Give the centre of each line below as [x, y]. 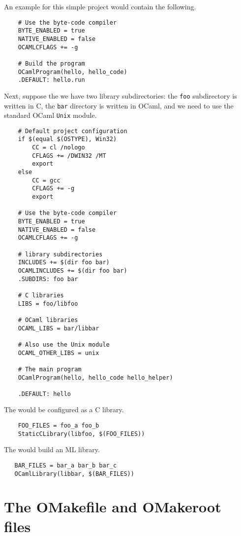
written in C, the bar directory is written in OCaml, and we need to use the [119, 105]
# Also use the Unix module [64, 344]
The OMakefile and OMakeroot [113, 507]
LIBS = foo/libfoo [48, 304]
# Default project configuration [73, 131]
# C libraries [41, 295]
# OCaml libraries [48, 320]
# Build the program [51, 63]
